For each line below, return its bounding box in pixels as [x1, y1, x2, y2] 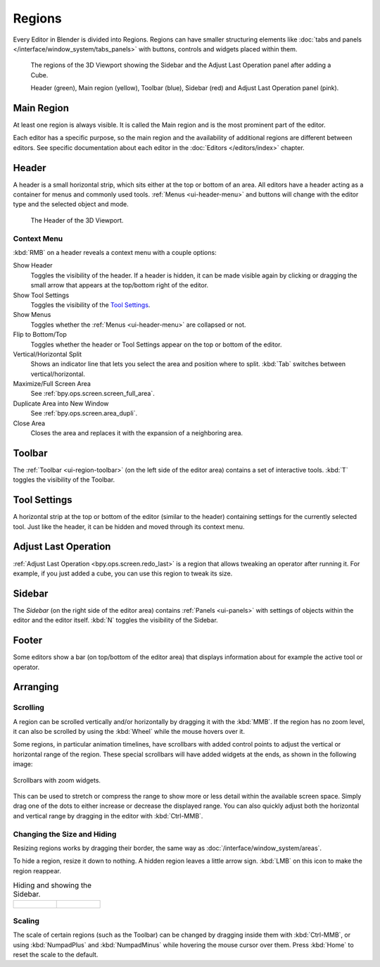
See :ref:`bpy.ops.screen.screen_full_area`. [30, 389, 155, 398]
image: [13, 760, 33, 768]
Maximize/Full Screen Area [13, 380, 91, 388]
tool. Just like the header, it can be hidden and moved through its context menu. [13, 522, 245, 531]
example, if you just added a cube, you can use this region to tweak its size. [13, 569, 233, 578]
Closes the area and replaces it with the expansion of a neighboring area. [30, 429, 243, 437]
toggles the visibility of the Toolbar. [13, 475, 115, 484]
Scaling [13, 916, 40, 925]
